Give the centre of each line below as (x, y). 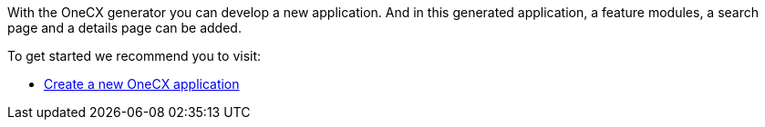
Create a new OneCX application (142, 84)
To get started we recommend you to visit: (134, 56)
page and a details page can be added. (124, 28)
